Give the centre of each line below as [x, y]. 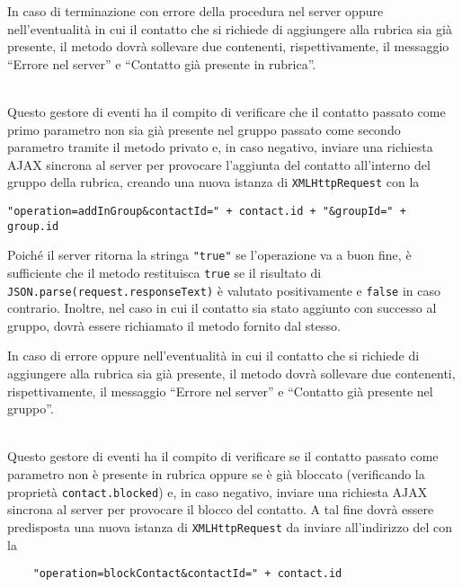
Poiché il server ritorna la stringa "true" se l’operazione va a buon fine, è [209, 255]
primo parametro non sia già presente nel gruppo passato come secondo [204, 129]
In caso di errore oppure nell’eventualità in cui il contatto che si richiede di [213, 356]
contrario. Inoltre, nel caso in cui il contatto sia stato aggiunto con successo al [222, 308]
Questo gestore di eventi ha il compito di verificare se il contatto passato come [223, 456]
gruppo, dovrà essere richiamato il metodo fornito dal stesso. [174, 325]
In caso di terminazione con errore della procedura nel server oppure [195, 11]
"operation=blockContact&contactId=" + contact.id [187, 574]
